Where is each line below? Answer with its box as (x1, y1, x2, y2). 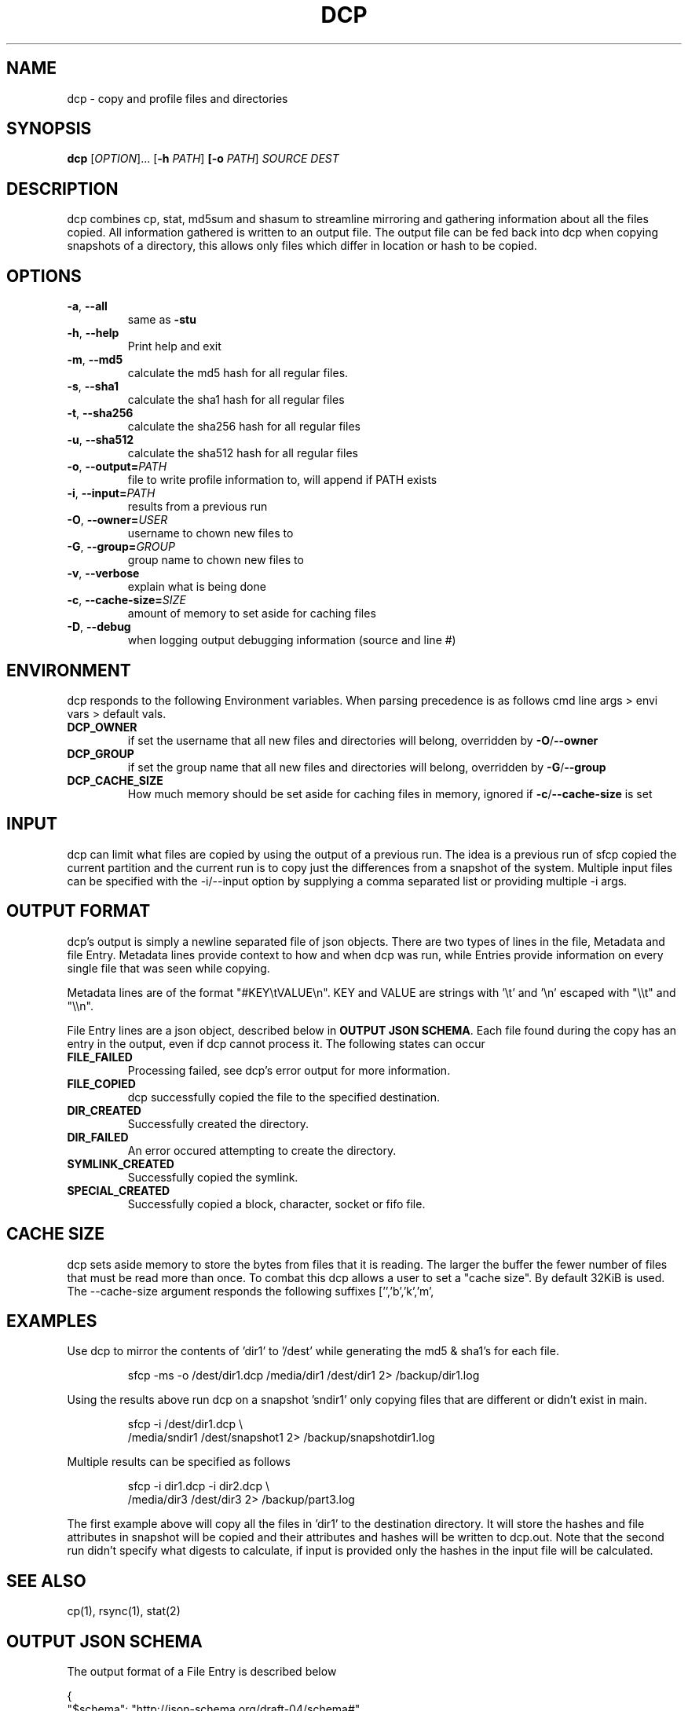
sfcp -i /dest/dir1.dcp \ (127, 1417, 243, 1431)
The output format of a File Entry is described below (67, 1665, 337, 1679)
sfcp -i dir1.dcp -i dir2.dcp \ (127, 1479, 269, 1493)
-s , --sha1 (67, 379, 119, 394)
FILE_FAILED (67, 1050, 133, 1064)
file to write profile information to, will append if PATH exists (127, 473, 437, 487)
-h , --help (67, 326, 119, 340)
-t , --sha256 (67, 406, 134, 420)
